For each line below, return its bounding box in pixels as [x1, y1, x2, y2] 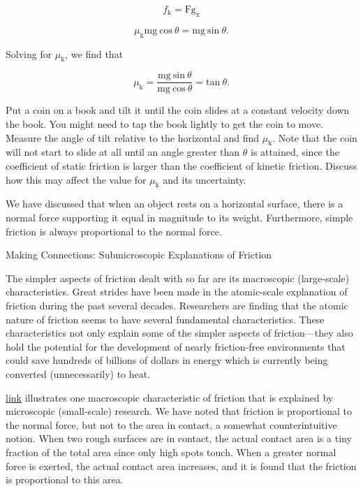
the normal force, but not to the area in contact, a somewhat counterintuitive [6, 417, 337, 432]
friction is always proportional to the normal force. [6, 223, 222, 238]
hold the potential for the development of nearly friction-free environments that [6, 339, 346, 353]
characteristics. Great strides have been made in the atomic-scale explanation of [6, 284, 348, 299]
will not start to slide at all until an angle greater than [6, 145, 240, 159]
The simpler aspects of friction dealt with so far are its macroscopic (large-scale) [6, 270, 350, 285]
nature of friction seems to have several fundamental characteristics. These [6, 312, 325, 326]
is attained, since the [251, 145, 339, 159]
